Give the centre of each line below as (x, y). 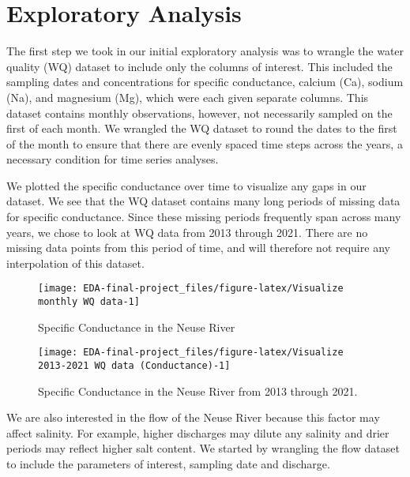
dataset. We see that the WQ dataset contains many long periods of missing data (203, 201)
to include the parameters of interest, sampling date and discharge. (168, 464)
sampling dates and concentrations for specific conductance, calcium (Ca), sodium (205, 82)
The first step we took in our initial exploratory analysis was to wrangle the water (205, 51)
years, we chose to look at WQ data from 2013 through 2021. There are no (187, 232)
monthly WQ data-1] (89, 302)
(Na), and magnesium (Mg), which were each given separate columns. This (188, 97)
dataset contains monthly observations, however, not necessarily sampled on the (199, 113)
